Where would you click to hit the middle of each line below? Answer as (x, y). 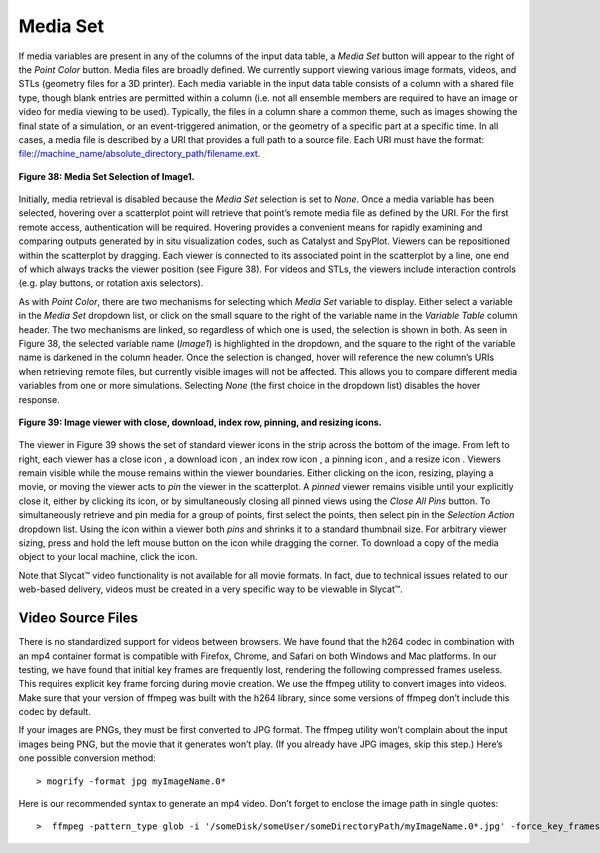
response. (39, 399)
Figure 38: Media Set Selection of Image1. (106, 176)
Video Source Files (78, 618)
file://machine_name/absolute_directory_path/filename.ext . (139, 154)
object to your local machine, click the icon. (108, 557)
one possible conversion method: (87, 758)
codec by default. (55, 712)
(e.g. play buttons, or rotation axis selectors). (111, 283)
